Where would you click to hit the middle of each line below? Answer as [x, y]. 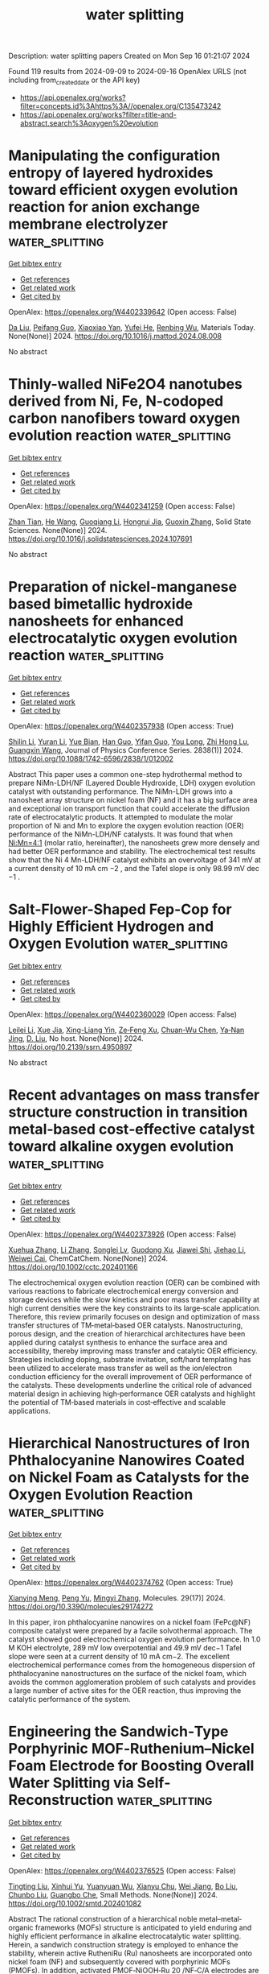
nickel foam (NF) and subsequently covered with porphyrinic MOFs [120, 1961]
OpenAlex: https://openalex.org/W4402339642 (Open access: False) [123, 312]
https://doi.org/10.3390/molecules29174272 [81, 1606]
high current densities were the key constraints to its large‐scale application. [134, 1308]
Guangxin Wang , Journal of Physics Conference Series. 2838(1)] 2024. [126, 750]
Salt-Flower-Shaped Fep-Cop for [120, 909]
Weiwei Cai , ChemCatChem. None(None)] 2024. [88, 1258]
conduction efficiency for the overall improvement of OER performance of [130, 1376]
